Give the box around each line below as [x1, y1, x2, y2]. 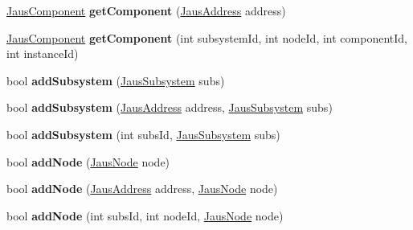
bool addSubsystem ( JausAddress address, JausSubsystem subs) [6, 99, 333, 116]
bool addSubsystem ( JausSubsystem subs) [6, 72, 225, 88]
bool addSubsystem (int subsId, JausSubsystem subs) [6, 125, 280, 142]
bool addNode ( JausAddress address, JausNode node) [6, 180, 278, 197]
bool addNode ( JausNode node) [6, 153, 170, 170]
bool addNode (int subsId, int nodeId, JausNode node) [6, 207, 284, 224]
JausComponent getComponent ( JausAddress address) [6, 2, 286, 18]
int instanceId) [6, 45, 79, 62]
